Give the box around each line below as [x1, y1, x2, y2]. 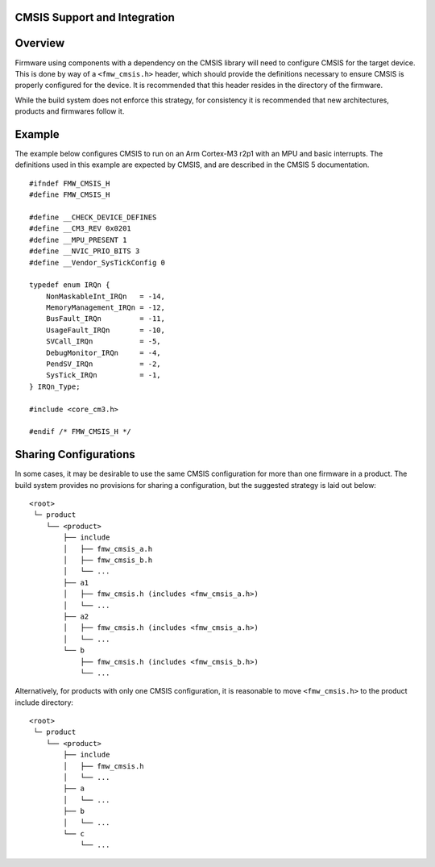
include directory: [14, 698, 74, 707]
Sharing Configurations [14, 448, 136, 461]
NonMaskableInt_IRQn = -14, [45, 291, 165, 301]
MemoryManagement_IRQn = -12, [45, 303, 165, 312]
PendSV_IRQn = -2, [45, 360, 161, 369]
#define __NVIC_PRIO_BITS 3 [29, 247, 140, 256]
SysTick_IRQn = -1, [45, 371, 161, 380]
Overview [14, 36, 65, 50]
